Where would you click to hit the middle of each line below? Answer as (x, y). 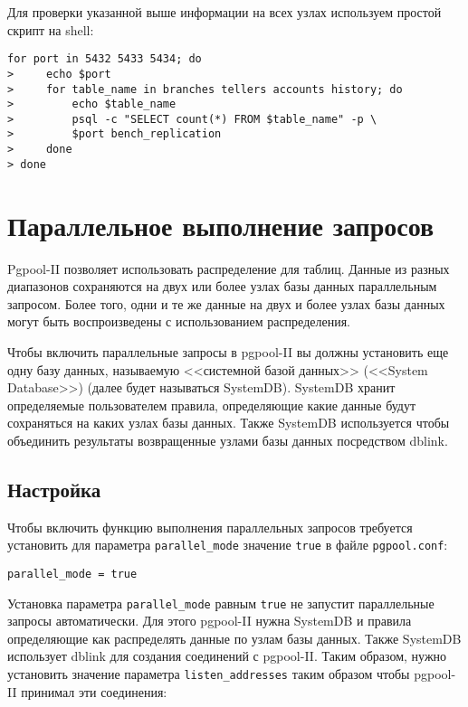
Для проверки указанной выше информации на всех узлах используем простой (224, 12)
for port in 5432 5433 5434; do (105, 59)
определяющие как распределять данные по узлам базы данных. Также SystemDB (234, 638)
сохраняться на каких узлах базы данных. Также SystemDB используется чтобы (229, 423)
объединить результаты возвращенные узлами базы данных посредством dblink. (228, 440)
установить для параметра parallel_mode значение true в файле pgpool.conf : (228, 545)
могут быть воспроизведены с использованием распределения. (179, 321)
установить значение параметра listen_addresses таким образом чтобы (209, 674)
